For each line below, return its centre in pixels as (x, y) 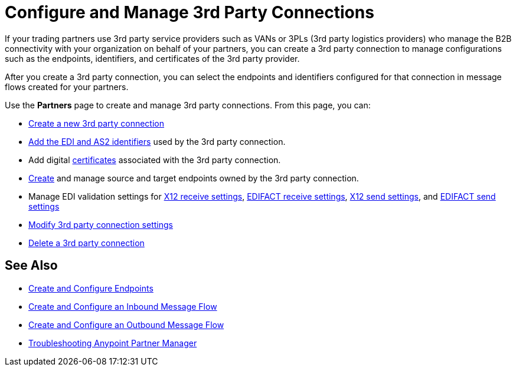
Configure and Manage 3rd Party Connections (190, 12)
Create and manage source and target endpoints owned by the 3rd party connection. (194, 178)
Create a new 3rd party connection (96, 123)
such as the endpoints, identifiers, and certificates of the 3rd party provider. (152, 58)
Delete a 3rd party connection (86, 243)
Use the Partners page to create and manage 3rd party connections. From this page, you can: (188, 105)
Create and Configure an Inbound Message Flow (123, 306)
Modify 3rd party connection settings (101, 224)
